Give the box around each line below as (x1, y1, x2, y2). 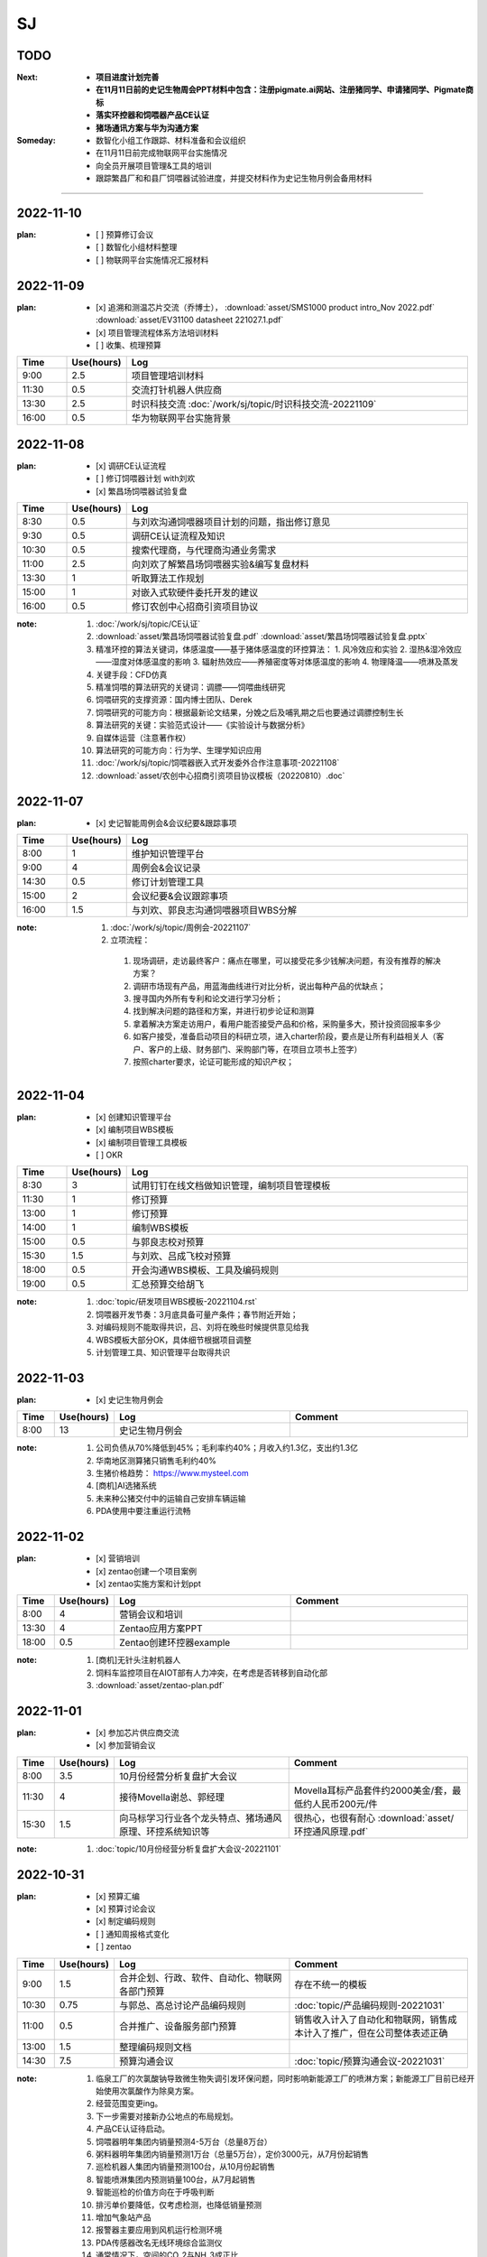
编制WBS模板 (131, 1221, 189, 1234)
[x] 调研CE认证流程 (96, 460, 167, 471)
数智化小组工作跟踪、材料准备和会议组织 (96, 135, 246, 146)
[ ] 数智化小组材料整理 (96, 242, 178, 253)
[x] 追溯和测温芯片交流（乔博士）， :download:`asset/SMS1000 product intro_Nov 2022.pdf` (96, 302, 435, 312)
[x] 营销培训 (96, 1553, 140, 1564)
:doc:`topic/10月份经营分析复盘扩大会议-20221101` (96, 1843, 281, 1854)
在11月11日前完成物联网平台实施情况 (96, 147, 227, 158)
